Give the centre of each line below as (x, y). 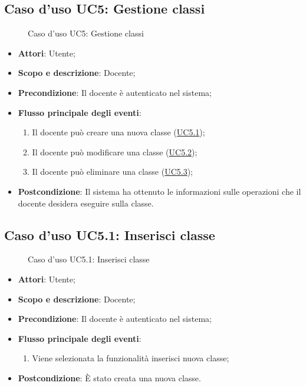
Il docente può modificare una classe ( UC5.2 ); (115, 152)
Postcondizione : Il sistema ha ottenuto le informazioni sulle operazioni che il (159, 191)
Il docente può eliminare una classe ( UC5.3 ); (112, 172)
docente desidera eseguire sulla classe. (86, 203)
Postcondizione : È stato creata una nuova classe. (109, 377)
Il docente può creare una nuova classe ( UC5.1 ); (119, 132)
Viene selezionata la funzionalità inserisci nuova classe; (131, 358)
